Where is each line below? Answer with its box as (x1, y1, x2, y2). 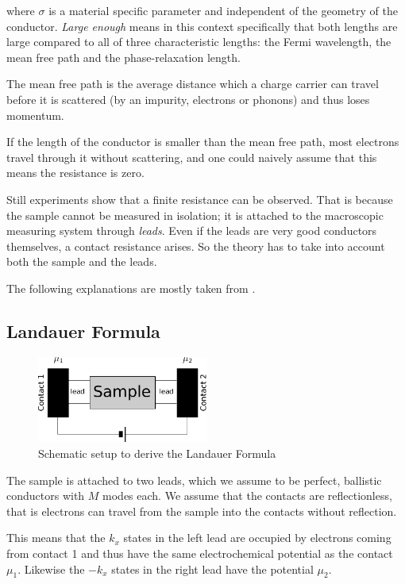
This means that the (6, 529, 106, 546)
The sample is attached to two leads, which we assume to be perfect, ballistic (6, 471, 382, 488)
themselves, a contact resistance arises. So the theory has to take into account (6, 237, 385, 254)
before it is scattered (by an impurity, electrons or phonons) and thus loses (6, 90, 370, 107)
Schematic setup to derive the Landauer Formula (38, 445, 276, 462)
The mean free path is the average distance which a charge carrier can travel (6, 75, 379, 92)
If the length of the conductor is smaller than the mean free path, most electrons (6, 133, 399, 150)
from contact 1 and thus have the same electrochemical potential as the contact (6, 545, 393, 562)
